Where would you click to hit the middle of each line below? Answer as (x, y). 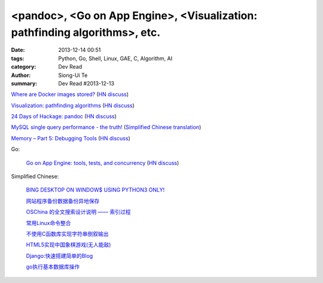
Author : (21, 75)
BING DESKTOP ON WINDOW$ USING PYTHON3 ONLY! (95, 190)
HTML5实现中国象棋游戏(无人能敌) (68, 245)
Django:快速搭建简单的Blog (60, 256)
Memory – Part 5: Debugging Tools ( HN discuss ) (71, 138)
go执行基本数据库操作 (53, 267)
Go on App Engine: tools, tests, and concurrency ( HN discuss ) (103, 163)
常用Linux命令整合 (48, 223)
